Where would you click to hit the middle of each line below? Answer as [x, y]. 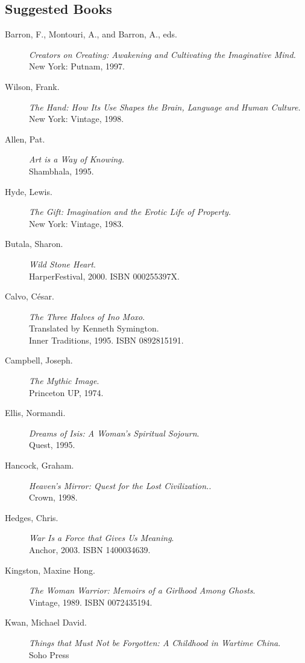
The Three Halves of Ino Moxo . [87, 316]
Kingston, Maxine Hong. [50, 570]
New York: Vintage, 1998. [77, 119]
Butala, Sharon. [34, 244]
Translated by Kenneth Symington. [94, 328]
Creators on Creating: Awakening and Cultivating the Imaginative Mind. [162, 54]
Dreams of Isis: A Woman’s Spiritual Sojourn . [114, 433]
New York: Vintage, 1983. [77, 223]
